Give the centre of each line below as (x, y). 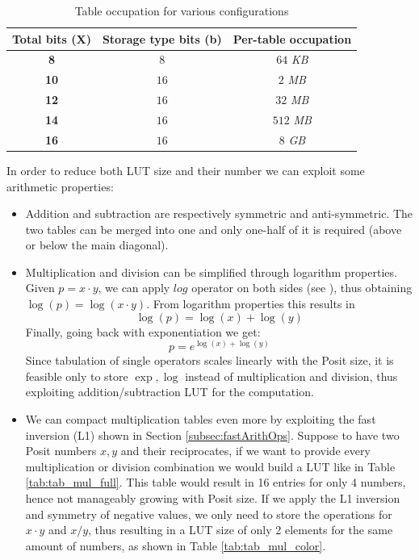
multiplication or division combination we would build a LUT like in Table (210, 466)
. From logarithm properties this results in (251, 304)
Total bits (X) (52, 38)
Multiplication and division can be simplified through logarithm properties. (211, 272)
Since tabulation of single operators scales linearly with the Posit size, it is (209, 360)
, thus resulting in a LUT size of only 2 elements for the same (241, 530)
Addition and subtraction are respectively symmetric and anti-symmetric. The (219, 213)
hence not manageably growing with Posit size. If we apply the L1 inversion (213, 498)
